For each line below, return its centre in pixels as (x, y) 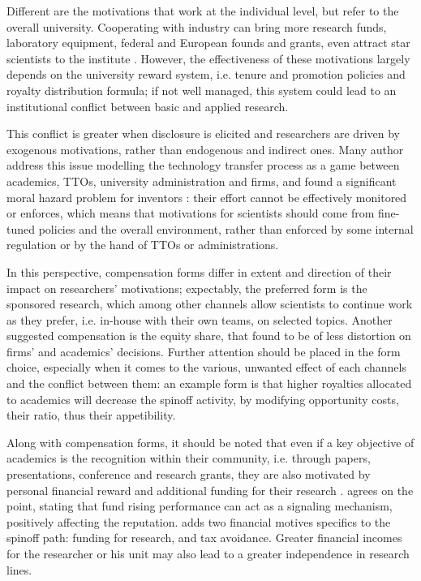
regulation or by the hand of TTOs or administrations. (143, 245)
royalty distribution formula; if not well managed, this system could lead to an (202, 90)
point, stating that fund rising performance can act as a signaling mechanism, (200, 506)
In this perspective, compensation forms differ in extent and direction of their (199, 271)
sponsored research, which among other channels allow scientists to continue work (210, 304)
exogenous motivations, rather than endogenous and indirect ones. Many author (205, 149)
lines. (19, 569)
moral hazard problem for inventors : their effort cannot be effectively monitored (207, 197)
